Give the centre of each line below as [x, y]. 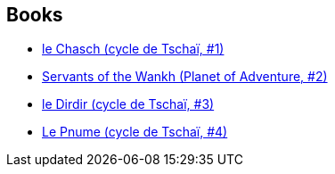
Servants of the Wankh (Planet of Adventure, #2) [185, 77]
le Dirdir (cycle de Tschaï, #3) [128, 104]
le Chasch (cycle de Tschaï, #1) [133, 49]
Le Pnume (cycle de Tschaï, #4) [135, 132]
